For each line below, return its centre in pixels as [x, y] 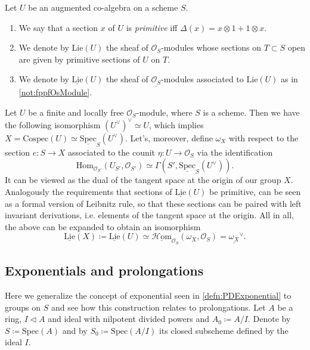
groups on [23, 307]
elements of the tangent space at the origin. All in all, [196, 215]
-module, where [164, 112]
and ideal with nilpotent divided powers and [128, 319]
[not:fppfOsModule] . [55, 92]
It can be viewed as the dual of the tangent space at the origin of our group [143, 180]
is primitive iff [152, 27]
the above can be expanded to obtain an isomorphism [103, 226]
